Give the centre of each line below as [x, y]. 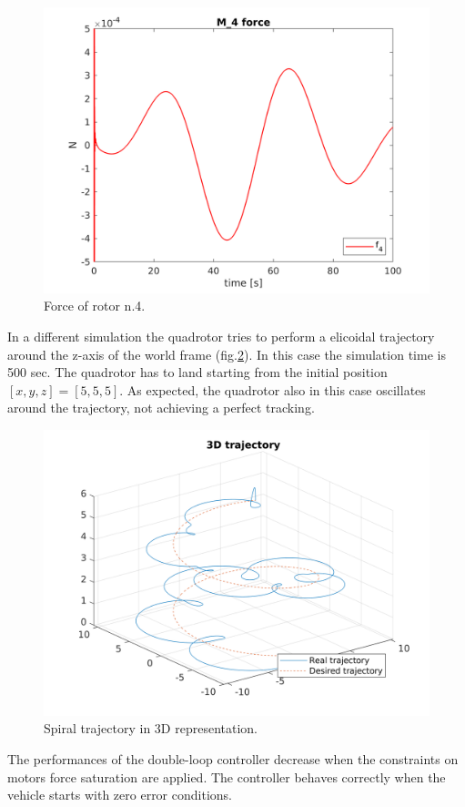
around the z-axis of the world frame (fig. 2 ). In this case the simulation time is [227, 354]
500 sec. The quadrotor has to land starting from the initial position [197, 372]
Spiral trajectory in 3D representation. [151, 728]
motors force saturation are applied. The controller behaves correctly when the [227, 776]
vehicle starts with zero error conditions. [120, 795]
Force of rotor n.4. [95, 306]
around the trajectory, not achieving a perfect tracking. [161, 408]
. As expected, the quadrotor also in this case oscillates [273, 389]
